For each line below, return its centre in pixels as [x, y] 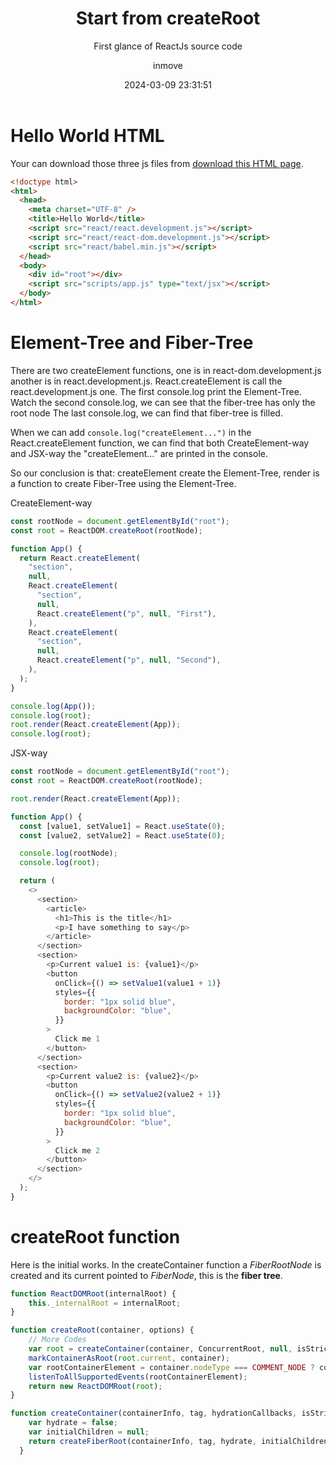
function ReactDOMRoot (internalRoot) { [93, 1293]
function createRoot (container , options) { [102, 1330]
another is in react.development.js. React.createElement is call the [146, 381]
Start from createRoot [168, 18]
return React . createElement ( [80, 558]
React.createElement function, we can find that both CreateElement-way [160, 443]
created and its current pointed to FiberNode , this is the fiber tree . [146, 1275]
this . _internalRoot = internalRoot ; [105, 1303]
